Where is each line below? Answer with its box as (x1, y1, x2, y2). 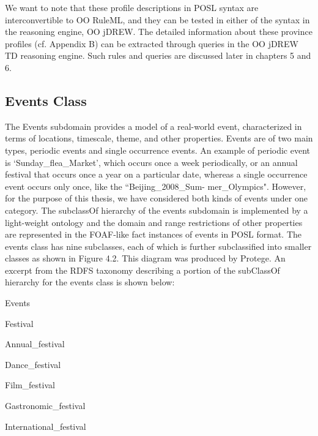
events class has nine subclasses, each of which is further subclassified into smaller (5, 239, 312, 252)
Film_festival (5, 378, 55, 391)
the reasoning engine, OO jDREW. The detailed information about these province (5, 25, 312, 38)
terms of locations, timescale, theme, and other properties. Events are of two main (5, 132, 313, 145)
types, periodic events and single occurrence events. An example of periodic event (5, 143, 310, 156)
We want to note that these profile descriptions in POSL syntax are (5, 1, 259, 13)
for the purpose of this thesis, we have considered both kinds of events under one (5, 192, 308, 205)
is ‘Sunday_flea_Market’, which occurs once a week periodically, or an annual (5, 156, 298, 168)
